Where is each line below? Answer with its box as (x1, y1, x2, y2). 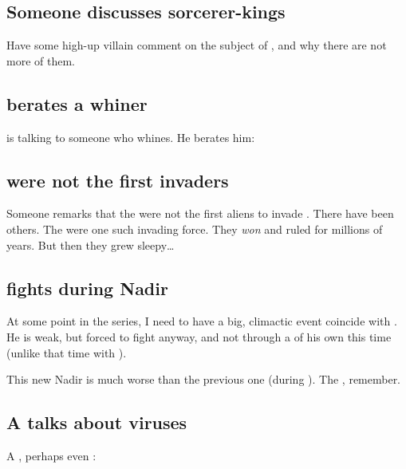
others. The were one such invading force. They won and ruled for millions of (6, 220, 383, 237)
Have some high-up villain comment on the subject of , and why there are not (6, 37, 387, 53)
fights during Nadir (6, 275, 168, 300)
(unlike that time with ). (6, 344, 127, 361)
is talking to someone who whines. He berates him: (6, 128, 255, 145)
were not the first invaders (6, 167, 229, 192)
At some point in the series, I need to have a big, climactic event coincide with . (6, 313, 397, 329)
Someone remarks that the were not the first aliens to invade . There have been (6, 205, 394, 222)
